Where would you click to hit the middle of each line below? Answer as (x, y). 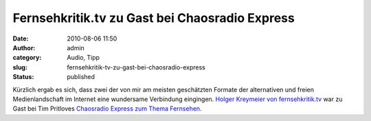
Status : (23, 77)
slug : (20, 67)
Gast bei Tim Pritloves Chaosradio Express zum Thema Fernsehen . (107, 109)
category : (27, 58)
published (81, 77)
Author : (24, 47)
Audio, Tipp (83, 58)
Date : (21, 38)
